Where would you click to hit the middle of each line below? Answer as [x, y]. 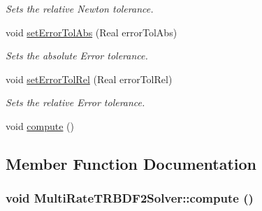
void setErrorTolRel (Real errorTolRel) [89, 79]
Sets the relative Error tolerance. [75, 102]
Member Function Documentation [131, 163]
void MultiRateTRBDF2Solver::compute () [130, 198]
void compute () [40, 125]
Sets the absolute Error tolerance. [77, 56]
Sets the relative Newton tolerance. [80, 8]
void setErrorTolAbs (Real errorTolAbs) [92, 32]
